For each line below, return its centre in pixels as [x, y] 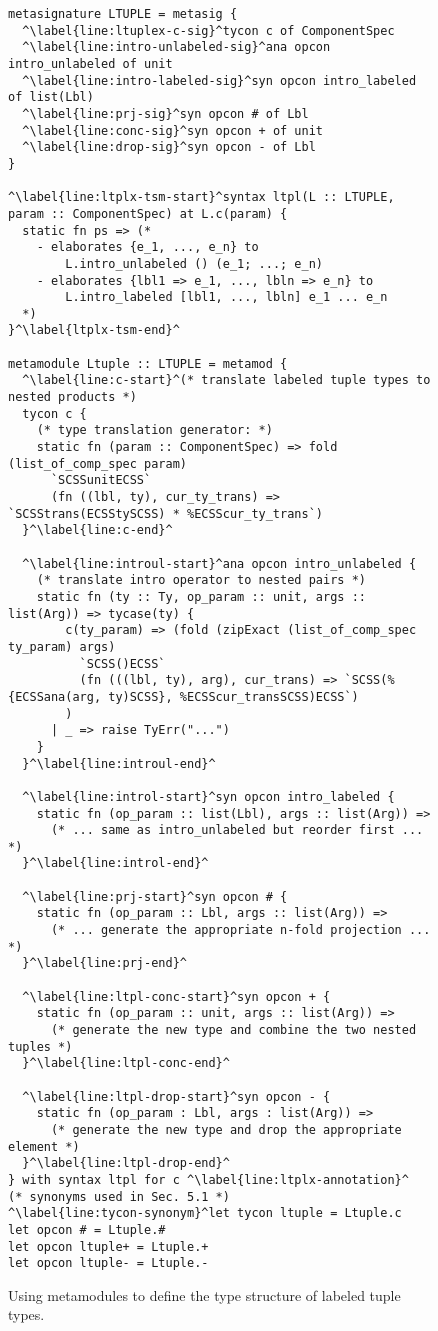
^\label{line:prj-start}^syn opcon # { [155, 896]
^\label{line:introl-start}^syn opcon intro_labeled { [208, 796]
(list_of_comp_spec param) [97, 463]
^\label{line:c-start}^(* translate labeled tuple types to [226, 380]
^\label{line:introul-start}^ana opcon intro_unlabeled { [219, 563]
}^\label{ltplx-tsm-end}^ [94, 330]
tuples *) [40, 1046]
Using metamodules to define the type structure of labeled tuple [204, 1294]
